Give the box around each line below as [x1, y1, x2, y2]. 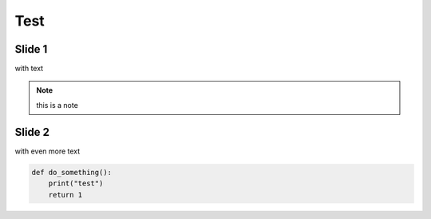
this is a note [36, 100, 79, 109]
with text [14, 64, 44, 74]
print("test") [48, 179, 104, 188]
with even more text [14, 146, 81, 156]
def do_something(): [31, 168, 112, 177]
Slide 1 [14, 42, 48, 56]
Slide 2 [14, 125, 50, 139]
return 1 [48, 190, 83, 199]
